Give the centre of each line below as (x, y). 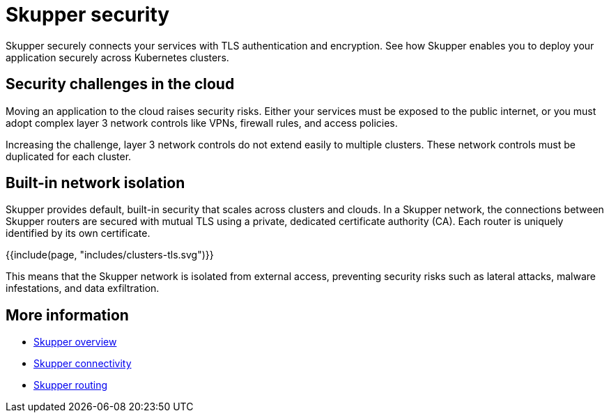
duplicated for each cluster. (69, 156)
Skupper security (88, 15)
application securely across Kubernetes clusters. (117, 57)
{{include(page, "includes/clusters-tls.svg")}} (110, 255)
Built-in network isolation (95, 183)
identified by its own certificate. (78, 233)
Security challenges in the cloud (120, 84)
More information (67, 315)
